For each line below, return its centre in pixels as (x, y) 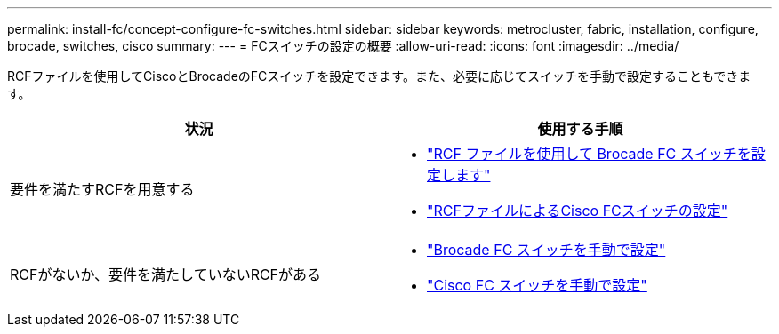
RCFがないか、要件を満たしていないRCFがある (166, 274)
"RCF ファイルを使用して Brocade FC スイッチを (589, 154)
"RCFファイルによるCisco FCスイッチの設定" (578, 211)
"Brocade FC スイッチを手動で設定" (546, 250)
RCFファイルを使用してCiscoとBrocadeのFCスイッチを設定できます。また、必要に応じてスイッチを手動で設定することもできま (379, 76)
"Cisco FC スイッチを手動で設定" (537, 285)
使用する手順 (580, 129)
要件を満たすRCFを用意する (102, 189)
